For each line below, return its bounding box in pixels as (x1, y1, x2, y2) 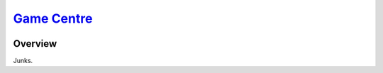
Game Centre (13, 11, 93, 26)
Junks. (13, 57, 33, 65)
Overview (13, 38, 57, 50)
